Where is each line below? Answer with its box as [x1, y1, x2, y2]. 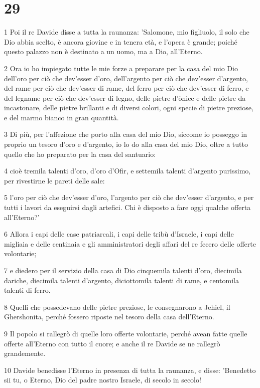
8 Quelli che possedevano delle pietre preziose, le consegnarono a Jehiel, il [4, 301, 230, 312]
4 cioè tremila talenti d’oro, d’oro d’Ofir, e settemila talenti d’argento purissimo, [4, 165, 251, 176]
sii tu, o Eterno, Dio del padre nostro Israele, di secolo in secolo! [4, 374, 201, 385]
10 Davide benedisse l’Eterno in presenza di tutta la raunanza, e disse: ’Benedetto [4, 364, 256, 375]
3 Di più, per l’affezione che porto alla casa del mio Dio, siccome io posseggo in [4, 129, 247, 139]
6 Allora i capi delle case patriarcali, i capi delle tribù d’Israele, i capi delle [4, 229, 234, 239]
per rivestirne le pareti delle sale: [4, 175, 105, 185]
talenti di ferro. [4, 285, 51, 295]
